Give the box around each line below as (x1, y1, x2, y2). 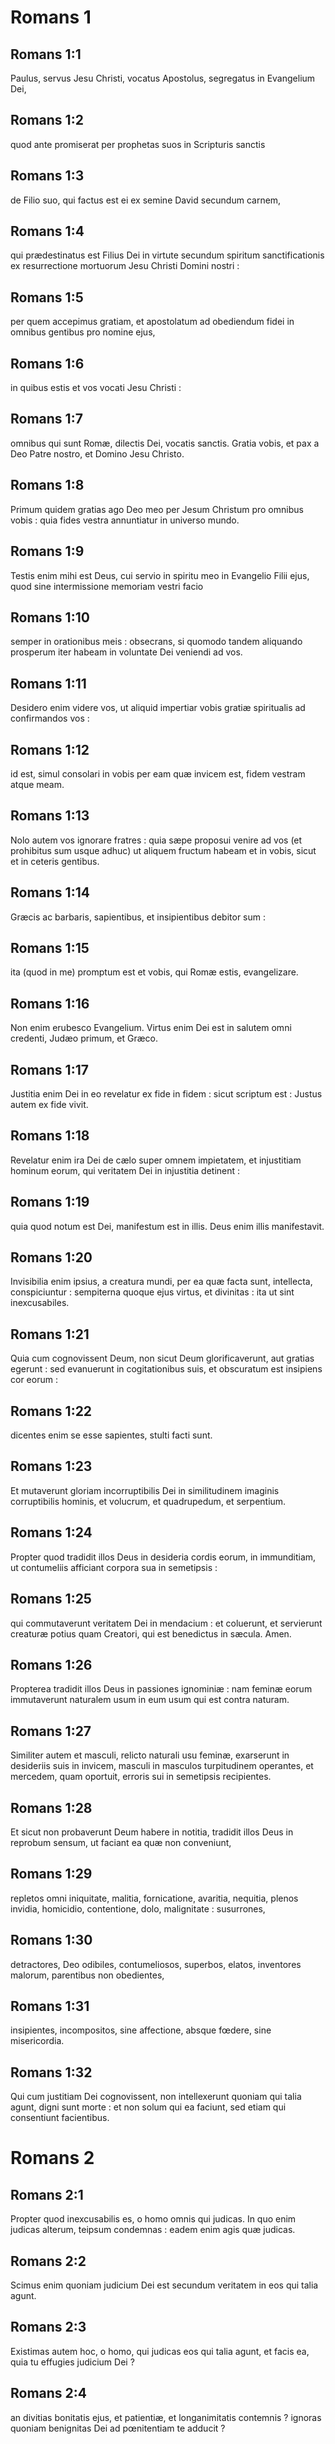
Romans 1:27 (10, 1722, 92, 1740)
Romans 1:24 (10, 1524, 93, 1541)
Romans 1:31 (10, 1997, 90, 2015)
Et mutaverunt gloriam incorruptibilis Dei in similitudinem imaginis (10, 1484, 280, 1496)
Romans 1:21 (10, 1326, 90, 1343)
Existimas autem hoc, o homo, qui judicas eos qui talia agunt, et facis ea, (10, 2345, 310, 2357)
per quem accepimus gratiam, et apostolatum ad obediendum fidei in (10, 316, 295, 328)
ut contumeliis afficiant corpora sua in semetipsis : (10, 1561, 218, 1573)
